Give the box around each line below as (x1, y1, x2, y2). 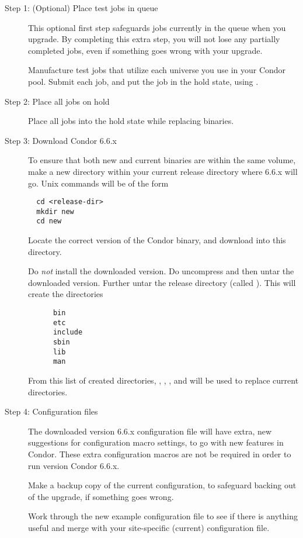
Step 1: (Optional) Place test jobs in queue (5, 2, 158, 13)
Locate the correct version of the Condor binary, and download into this (28, 234, 286, 246)
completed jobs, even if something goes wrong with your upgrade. (28, 44, 263, 56)
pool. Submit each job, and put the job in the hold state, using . (28, 75, 259, 87)
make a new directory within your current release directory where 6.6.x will (28, 165, 298, 177)
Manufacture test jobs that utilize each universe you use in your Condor (28, 64, 286, 76)
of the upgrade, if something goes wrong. (28, 490, 174, 502)
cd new (36, 217, 62, 226)
